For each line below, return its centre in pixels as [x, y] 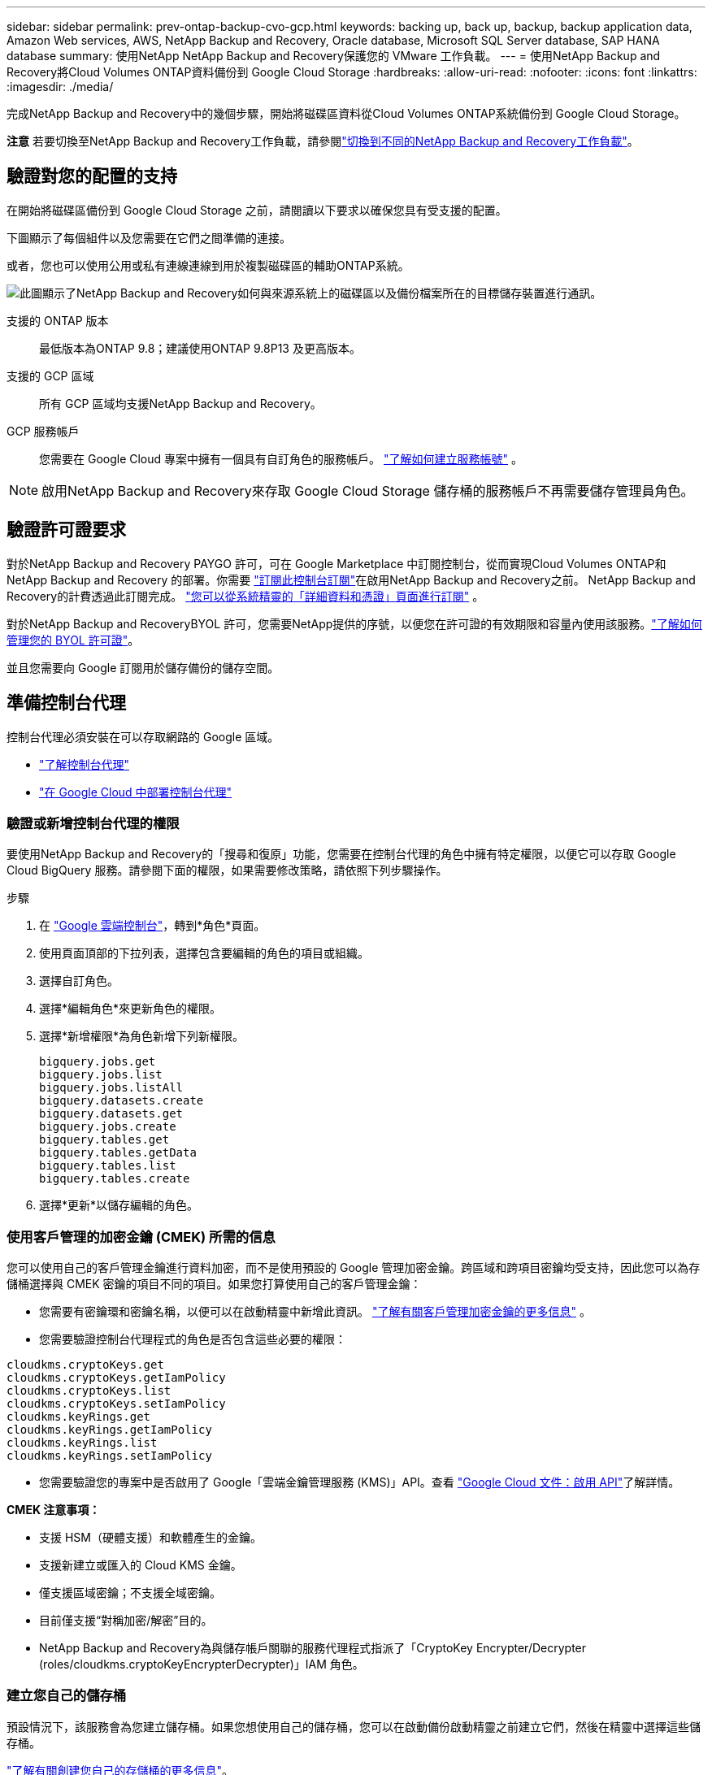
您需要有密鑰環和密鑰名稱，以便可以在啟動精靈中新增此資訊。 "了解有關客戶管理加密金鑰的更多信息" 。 [315, 1312]
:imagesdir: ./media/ [60, 87]
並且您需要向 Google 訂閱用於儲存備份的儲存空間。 [143, 667]
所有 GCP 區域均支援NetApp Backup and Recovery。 [180, 403]
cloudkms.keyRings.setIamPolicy [109, 1456]
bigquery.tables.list [108, 1166]
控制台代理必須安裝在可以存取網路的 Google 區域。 [143, 736]
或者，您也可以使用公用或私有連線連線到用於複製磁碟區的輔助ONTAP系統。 [208, 265]
